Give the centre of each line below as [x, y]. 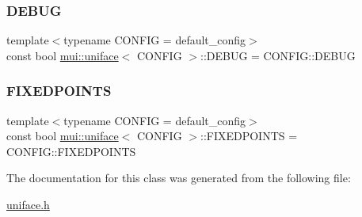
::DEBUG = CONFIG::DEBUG [278, 55]
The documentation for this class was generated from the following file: [179, 178]
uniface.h [28, 204]
